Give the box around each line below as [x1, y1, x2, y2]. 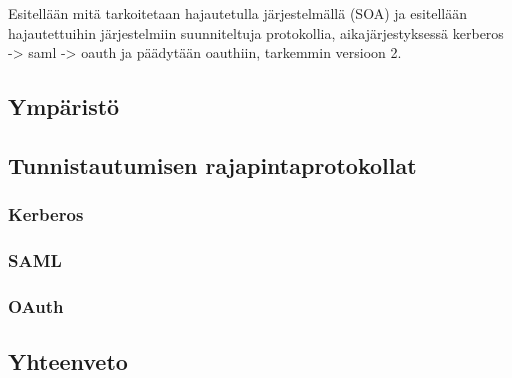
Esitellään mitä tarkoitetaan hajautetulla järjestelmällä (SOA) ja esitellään [8, 3, 468, 23]
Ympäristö [8, 91, 120, 122]
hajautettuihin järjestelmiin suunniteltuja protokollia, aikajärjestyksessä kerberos [8, 22, 504, 43]
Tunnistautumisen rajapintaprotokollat [8, 149, 417, 180]
